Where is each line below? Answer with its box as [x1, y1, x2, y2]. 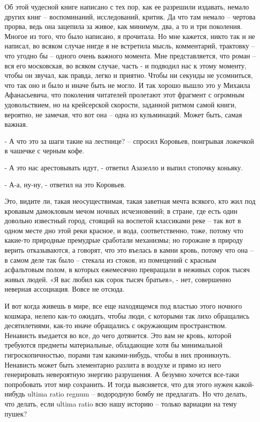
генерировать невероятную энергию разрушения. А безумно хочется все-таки [4, 369, 239, 380]
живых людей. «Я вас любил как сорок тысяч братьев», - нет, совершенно [4, 274, 231, 284]
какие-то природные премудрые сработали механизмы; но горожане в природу [4, 235, 243, 245]
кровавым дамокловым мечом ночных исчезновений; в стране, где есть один [4, 205, 237, 216]
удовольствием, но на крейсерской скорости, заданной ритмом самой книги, [4, 99, 236, 109]
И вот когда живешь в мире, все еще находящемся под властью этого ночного [4, 301, 242, 311]
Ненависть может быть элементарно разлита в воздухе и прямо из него [4, 359, 221, 370]
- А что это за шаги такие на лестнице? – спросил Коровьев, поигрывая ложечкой [4, 135, 254, 146]
